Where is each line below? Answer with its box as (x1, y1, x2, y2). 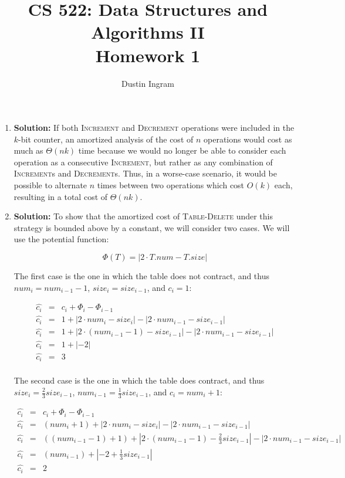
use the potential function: (13, 233, 109, 245)
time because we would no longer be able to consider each (78, 144, 286, 157)
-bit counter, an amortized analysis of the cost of (18, 133, 194, 145)
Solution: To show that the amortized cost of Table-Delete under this (13, 210, 273, 222)
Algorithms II (91, 20, 205, 44)
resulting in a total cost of (13, 190, 108, 202)
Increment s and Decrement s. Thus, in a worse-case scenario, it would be (13, 167, 278, 179)
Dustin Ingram (121, 77, 174, 89)
